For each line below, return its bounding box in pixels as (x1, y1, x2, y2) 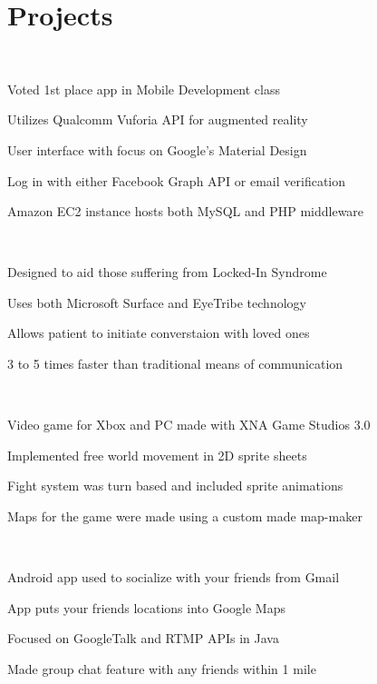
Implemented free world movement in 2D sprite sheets (7, 445, 307, 464)
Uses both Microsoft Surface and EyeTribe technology (7, 292, 306, 312)
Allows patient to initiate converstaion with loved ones (7, 323, 310, 342)
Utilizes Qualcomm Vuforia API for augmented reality (7, 110, 308, 129)
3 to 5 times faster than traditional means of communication (7, 354, 343, 373)
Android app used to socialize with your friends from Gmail (7, 568, 340, 587)
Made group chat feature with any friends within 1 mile (7, 659, 316, 678)
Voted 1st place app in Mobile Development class (7, 79, 281, 98)
